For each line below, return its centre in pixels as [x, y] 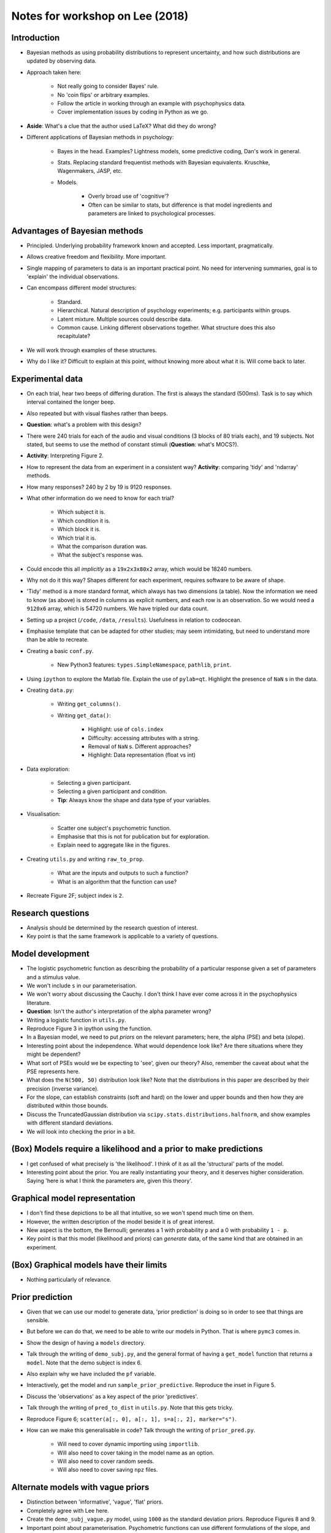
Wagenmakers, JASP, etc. [90, 171]
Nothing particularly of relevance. [69, 1279]
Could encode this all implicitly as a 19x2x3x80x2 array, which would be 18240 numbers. [139, 569]
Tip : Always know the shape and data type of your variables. [134, 800]
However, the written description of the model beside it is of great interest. [120, 1221]
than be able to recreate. [58, 640]
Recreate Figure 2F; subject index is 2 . [75, 896]
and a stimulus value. [53, 977]
